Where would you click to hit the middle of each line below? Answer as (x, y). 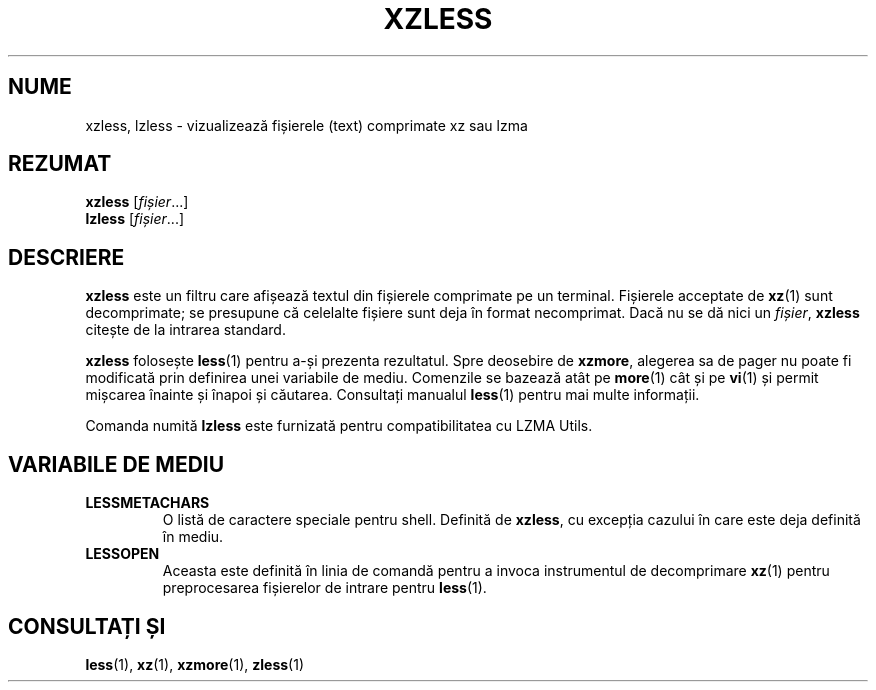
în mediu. (193, 537)
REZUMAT (60, 164)
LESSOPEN (122, 554)
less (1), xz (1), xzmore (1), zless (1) (194, 664)
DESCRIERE (66, 257)
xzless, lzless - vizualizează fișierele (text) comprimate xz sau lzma (306, 125)
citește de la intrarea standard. (185, 330)
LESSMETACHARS (147, 503)
